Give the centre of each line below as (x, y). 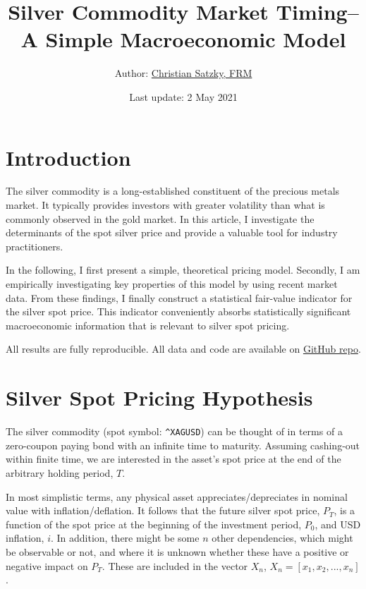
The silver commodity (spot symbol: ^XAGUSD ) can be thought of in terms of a (174, 431)
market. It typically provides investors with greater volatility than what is (165, 205)
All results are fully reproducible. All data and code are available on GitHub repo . (183, 349)
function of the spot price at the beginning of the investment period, (154, 524)
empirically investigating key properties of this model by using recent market (172, 284)
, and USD (338, 524)
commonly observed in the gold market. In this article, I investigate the (160, 218)
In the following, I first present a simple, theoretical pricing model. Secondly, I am (183, 270)
